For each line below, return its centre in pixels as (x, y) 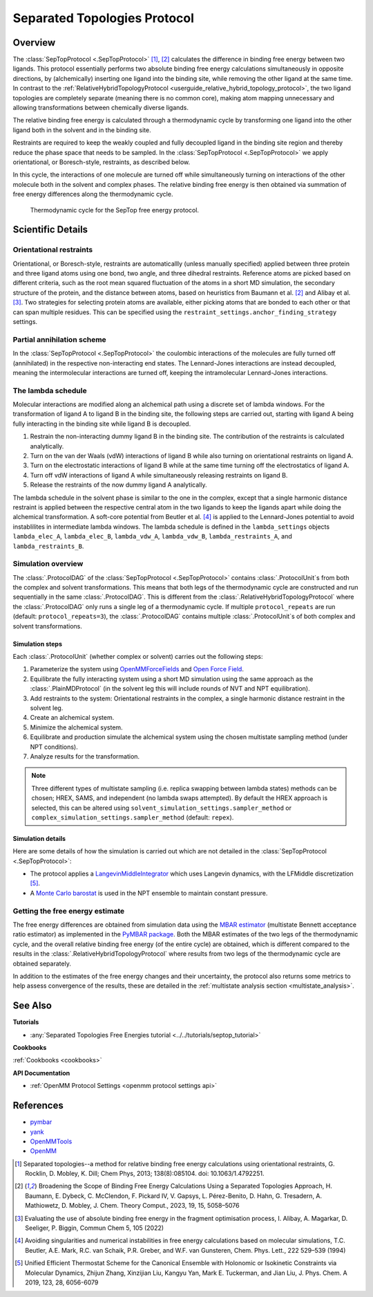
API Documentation (41, 1073)
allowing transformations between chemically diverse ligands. (101, 108)
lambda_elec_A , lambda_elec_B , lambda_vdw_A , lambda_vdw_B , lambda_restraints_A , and (153, 536)
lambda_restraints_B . (48, 546)
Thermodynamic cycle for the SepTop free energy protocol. (115, 210)
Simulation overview (48, 564)
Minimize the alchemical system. (77, 727)
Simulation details (39, 838)
